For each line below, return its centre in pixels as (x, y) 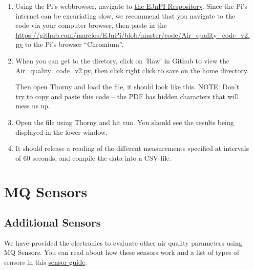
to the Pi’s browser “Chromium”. (74, 44)
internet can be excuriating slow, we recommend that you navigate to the (125, 15)
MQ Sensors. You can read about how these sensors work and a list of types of (122, 252)
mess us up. (33, 106)
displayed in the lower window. (62, 132)
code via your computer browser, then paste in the (91, 25)
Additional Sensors (53, 222)
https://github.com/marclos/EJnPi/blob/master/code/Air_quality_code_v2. (133, 34)
